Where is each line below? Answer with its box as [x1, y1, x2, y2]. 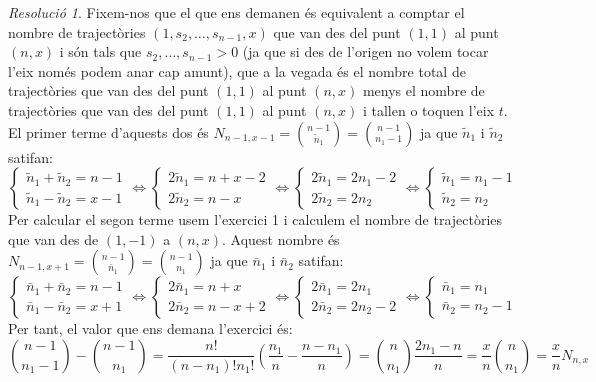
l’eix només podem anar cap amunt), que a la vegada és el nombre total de [8, 60, 466, 81]
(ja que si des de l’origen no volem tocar [242, 41, 489, 62]
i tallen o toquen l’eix [362, 99, 495, 120]
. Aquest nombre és [222, 228, 340, 249]
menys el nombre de [362, 80, 485, 101]
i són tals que [59, 41, 142, 62]
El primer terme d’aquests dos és [8, 121, 209, 142]
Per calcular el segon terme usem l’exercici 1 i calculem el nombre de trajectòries [8, 209, 503, 230]
